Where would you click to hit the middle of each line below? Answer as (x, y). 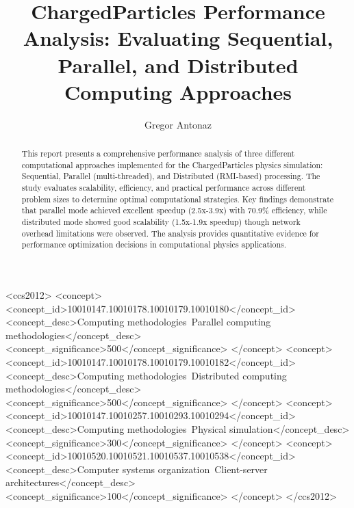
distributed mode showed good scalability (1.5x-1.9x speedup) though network (161, 222)
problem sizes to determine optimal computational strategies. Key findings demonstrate (178, 199)
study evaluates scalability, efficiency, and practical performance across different (164, 188)
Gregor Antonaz (178, 124)
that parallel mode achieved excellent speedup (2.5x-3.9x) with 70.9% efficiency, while (174, 210)
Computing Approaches (178, 91)
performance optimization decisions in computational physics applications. (154, 244)
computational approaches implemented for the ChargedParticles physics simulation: (172, 164)
